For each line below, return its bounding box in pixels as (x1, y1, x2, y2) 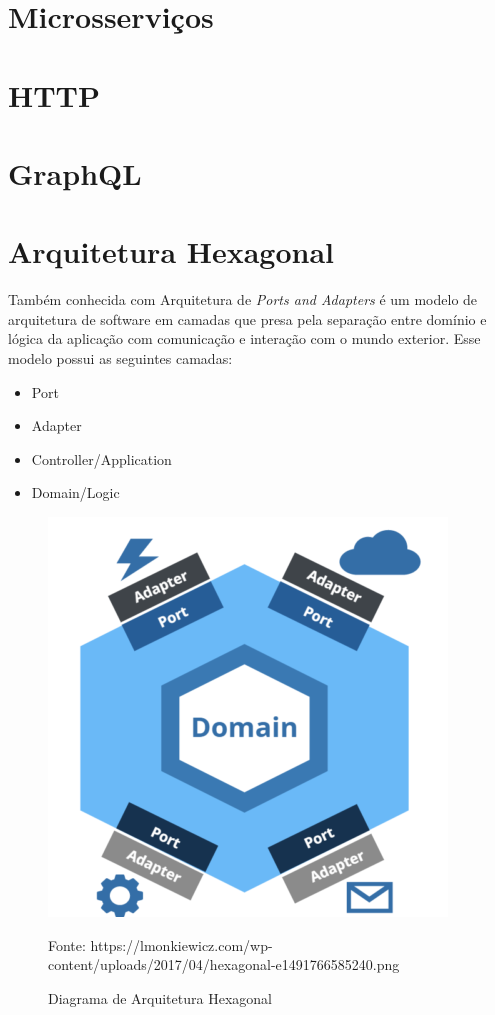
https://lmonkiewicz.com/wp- (90, 934, 273, 955)
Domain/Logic (31, 482, 120, 503)
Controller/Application (31, 448, 172, 469)
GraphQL (8, 152, 142, 193)
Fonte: (48, 934, 86, 955)
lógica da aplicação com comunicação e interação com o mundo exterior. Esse (8, 328, 481, 349)
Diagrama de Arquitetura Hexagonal (48, 987, 272, 1008)
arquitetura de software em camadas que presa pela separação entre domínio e (8, 308, 487, 329)
